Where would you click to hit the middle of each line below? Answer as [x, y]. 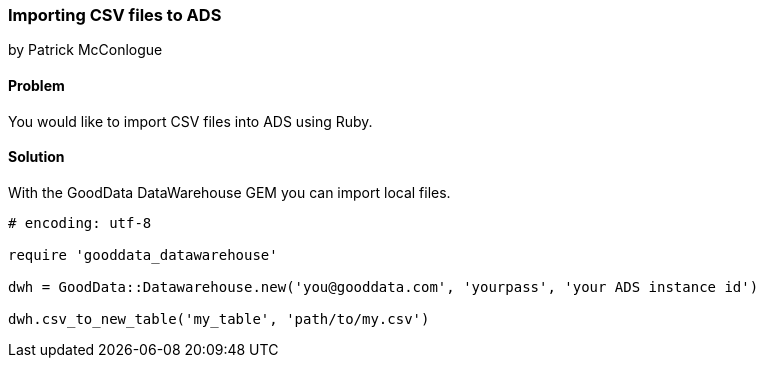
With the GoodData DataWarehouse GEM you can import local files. [229, 192]
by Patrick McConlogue [85, 50]
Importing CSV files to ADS [115, 15]
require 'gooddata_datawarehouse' [143, 254]
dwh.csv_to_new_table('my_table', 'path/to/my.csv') [219, 318]
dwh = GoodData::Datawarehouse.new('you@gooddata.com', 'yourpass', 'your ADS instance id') [383, 286]
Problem [36, 85]
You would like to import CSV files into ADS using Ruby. [190, 121]
